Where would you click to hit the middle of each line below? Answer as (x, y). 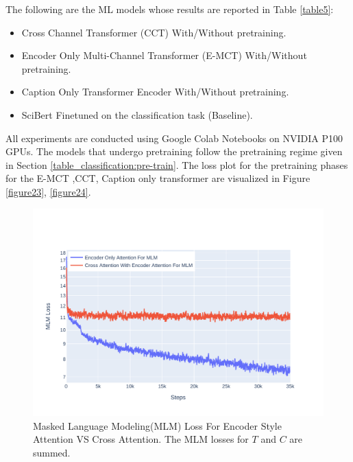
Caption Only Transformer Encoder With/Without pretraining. (155, 92)
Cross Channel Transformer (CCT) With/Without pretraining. (154, 32)
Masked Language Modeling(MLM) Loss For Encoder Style (157, 425)
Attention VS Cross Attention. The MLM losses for (141, 439)
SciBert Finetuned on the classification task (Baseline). (137, 114)
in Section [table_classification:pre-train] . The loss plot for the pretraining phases (177, 164)
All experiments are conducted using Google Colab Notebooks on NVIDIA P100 (174, 138)
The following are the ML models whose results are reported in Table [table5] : (170, 9)
